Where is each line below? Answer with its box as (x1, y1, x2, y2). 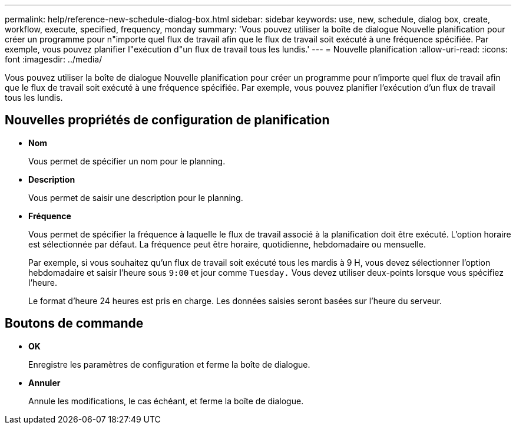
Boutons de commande (5, 316, 144, 331)
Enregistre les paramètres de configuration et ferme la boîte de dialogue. (28, 359, 310, 369)
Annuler (28, 377, 61, 388)
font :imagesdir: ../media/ (5, 54, 102, 64)
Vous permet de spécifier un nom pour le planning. (28, 156, 226, 166)
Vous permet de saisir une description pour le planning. (28, 192, 243, 203)
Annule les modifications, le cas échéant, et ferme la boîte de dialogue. (28, 395, 304, 406)
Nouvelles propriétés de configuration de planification (5, 113, 330, 128)
